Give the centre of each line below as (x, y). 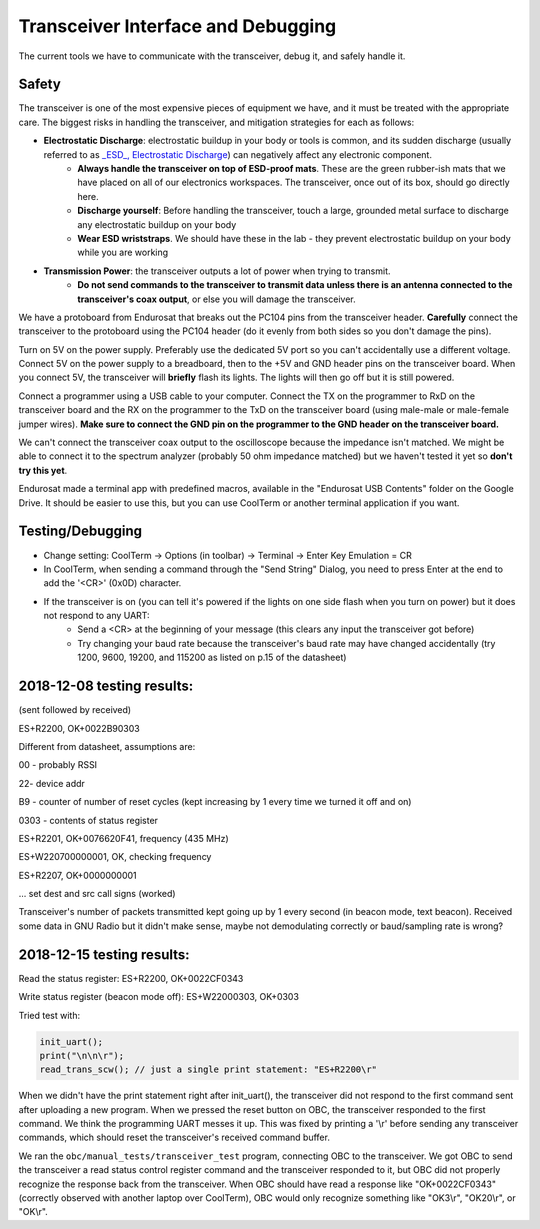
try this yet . (43, 470)
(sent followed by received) (75, 710)
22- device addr (51, 783)
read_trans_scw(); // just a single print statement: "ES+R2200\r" (208, 1069)
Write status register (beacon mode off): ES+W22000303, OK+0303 (159, 997)
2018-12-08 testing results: (106, 686)
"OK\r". (33, 1212)
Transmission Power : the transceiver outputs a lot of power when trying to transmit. (217, 271)
